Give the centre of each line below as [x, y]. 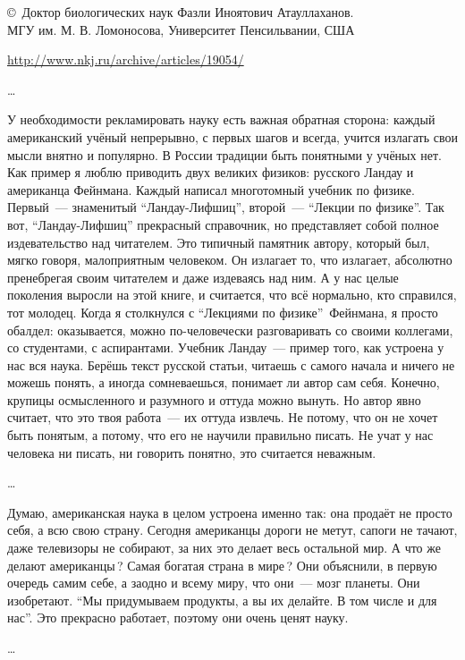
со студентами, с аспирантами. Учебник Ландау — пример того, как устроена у [226, 347]
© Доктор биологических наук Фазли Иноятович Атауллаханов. [181, 12]
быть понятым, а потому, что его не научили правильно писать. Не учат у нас [220, 435]
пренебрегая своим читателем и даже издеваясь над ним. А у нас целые [203, 277]
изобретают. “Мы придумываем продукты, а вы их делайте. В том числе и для [222, 600]
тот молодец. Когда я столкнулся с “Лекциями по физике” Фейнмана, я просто [223, 312]
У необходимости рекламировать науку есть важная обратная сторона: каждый [221, 119]
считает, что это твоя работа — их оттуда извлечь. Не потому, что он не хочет [223, 417]
